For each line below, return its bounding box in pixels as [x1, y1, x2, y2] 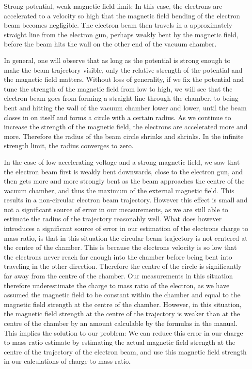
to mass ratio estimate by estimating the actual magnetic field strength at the [4, 337, 236, 347]
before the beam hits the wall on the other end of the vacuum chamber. [4, 39, 217, 49]
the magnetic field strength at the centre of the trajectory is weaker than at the [4, 308, 240, 319]
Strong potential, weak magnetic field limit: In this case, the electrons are [4, 1, 222, 11]
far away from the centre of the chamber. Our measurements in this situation [4, 271, 233, 281]
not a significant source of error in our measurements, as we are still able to [4, 204, 228, 214]
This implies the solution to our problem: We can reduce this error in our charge [4, 327, 243, 338]
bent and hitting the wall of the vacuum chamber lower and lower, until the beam [4, 102, 247, 112]
